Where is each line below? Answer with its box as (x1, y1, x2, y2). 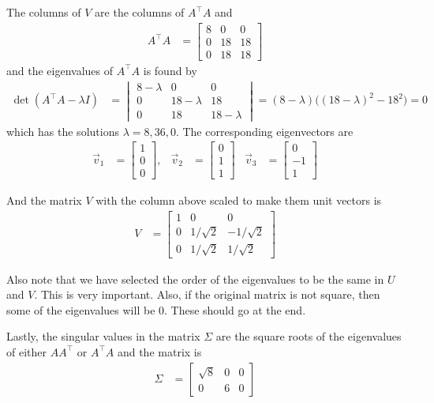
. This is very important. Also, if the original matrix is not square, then (34, 286, 380, 303)
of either (6, 343, 47, 360)
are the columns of (95, 4, 185, 20)
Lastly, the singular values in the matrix (6, 328, 200, 345)
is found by (143, 62, 197, 78)
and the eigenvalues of (6, 62, 114, 78)
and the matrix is (117, 343, 202, 360)
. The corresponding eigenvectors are (175, 122, 354, 139)
